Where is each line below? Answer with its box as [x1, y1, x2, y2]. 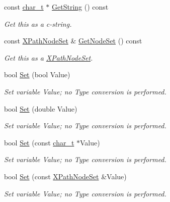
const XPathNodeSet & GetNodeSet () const [4, 35, 142, 46]
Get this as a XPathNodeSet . [4, 52, 93, 63]
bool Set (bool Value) [4, 69, 70, 80]
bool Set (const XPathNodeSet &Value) [4, 171, 127, 181]
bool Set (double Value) [4, 103, 77, 114]
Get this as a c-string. [4, 18, 72, 29]
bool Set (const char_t [4, 137, 74, 147]
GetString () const [52, 2, 109, 12]
